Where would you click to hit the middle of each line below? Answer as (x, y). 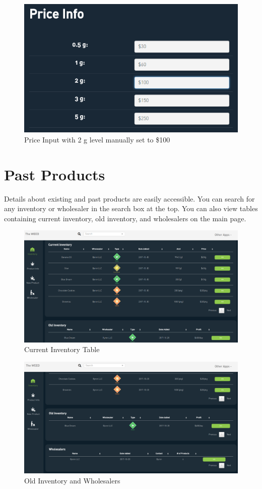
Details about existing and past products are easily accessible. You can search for (129, 198)
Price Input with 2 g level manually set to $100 (97, 139)
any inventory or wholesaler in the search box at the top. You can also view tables (131, 208)
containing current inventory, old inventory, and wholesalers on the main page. (125, 218)
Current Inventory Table (62, 349)
